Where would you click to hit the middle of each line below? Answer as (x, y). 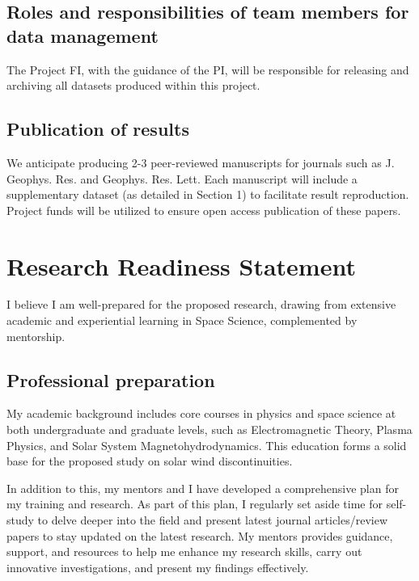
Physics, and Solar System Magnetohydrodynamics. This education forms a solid (207, 445)
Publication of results (98, 129)
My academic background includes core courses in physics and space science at (201, 413)
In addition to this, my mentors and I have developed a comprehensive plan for (203, 488)
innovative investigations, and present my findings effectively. (158, 567)
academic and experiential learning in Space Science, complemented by (182, 320)
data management (83, 35)
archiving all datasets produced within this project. (133, 85)
